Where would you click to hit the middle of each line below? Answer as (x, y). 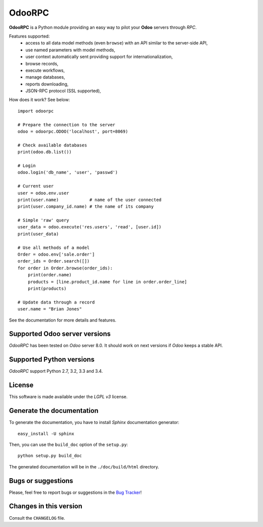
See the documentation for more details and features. (63, 320)
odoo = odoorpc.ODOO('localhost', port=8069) (73, 132)
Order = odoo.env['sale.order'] (56, 254)
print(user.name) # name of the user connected (90, 200)
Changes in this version (46, 506)
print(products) (47, 289)
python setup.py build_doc (50, 456)
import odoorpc (36, 111)
